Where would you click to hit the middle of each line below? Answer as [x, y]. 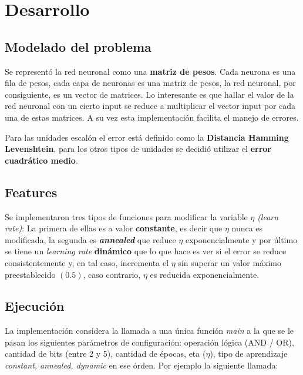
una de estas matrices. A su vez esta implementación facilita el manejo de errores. [152, 117]
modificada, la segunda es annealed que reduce [90, 239]
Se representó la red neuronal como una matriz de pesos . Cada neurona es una [150, 71]
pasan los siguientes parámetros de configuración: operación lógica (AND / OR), [149, 342]
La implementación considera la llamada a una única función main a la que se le [149, 331]
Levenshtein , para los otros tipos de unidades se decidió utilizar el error [138, 149]
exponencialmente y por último [241, 239]
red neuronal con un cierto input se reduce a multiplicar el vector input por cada [150, 106]
